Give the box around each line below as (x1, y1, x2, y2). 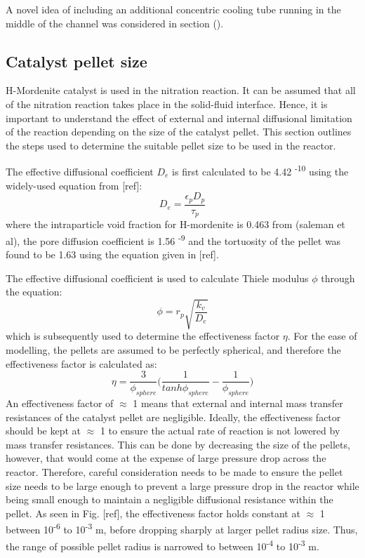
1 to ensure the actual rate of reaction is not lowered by (100, 423, 340, 438)
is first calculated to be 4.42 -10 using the (172, 162, 349, 179)
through (321, 270, 355, 285)
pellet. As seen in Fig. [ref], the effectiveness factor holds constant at (6, 505, 300, 520)
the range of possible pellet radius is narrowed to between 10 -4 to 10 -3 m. (6, 536, 319, 553)
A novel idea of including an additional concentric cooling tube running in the (6, 2, 341, 16)
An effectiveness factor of (6, 395, 114, 410)
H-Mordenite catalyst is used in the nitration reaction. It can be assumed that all (6, 83, 356, 98)
